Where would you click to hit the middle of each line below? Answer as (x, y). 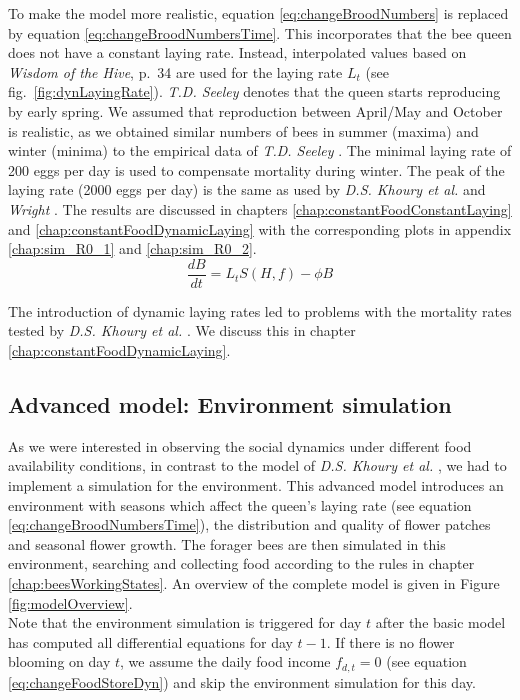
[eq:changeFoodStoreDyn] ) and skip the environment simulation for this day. (242, 681)
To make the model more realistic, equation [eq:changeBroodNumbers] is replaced (258, 13)
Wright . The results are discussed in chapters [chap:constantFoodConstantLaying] (260, 208)
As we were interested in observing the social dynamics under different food (240, 445)
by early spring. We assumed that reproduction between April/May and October (255, 110)
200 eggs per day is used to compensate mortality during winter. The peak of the (256, 169)
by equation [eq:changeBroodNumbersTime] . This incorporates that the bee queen (260, 32)
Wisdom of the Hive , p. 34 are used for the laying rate (175, 71)
